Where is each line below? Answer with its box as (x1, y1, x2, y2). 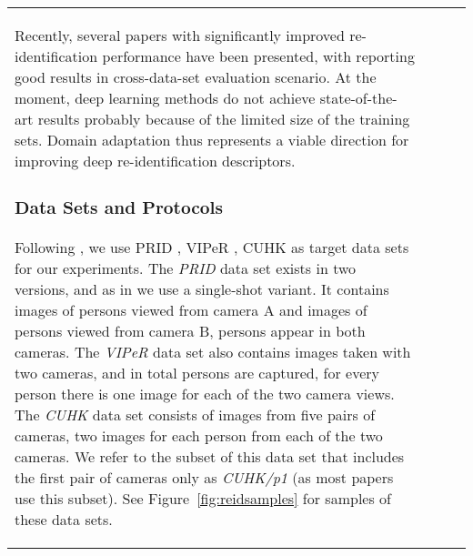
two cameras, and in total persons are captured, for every (15, 361, 379, 383)
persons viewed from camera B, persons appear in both (15, 319, 366, 341)
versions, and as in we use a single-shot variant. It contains (15, 278, 389, 299)
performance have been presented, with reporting (102, 45, 415, 66)
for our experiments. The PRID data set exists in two (15, 257, 357, 278)
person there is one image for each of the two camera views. (15, 382, 395, 404)
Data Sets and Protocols (15, 195, 224, 220)
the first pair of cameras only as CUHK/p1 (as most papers (15, 466, 394, 488)
